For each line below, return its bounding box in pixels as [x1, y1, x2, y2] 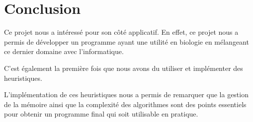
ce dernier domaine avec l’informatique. [4, 46, 124, 57]
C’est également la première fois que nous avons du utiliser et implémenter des [4, 62, 243, 73]
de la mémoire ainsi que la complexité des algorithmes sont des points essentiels [4, 99, 247, 109]
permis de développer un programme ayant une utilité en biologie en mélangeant [4, 36, 249, 47]
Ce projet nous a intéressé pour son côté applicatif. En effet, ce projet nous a [4, 27, 239, 37]
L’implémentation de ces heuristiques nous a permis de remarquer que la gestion [4, 89, 249, 100]
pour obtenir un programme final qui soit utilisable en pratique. [4, 109, 198, 119]
